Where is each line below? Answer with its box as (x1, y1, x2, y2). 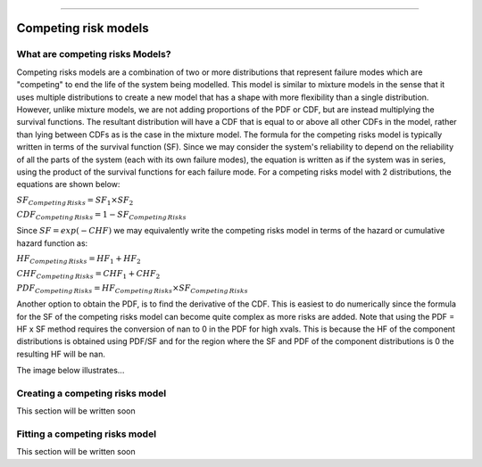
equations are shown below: (16, 179, 120, 190)
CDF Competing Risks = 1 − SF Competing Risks (16, 209, 187, 222)
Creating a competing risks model (16, 387, 167, 399)
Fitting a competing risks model (16, 428, 156, 440)
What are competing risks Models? (16, 48, 171, 61)
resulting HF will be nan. (16, 348, 106, 359)
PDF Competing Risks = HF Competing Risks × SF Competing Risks (16, 283, 249, 296)
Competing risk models (16, 20, 149, 36)
